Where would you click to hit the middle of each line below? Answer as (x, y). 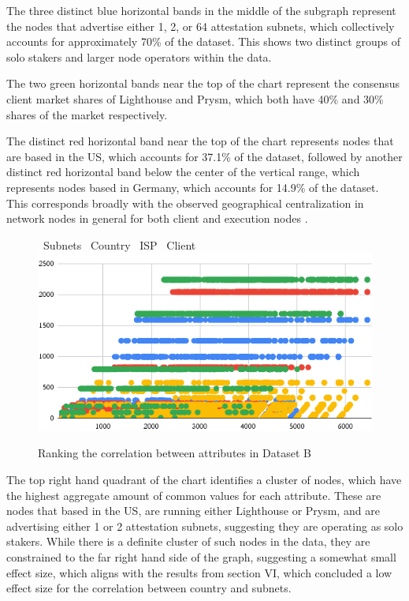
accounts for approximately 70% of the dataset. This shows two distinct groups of (203, 41)
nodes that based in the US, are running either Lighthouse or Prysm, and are (193, 511)
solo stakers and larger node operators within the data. (139, 56)
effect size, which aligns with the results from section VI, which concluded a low (199, 572)
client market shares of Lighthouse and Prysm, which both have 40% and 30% (195, 98)
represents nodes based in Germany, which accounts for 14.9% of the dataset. (193, 187)
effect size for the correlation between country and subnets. (149, 588)
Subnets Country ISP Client (119, 244)
